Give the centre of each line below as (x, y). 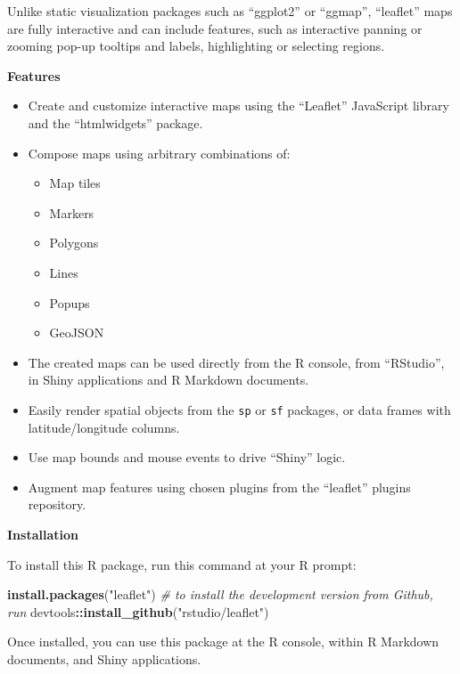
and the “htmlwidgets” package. (115, 122)
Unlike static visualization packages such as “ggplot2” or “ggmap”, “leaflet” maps (230, 11)
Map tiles (75, 183)
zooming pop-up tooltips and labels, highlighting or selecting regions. (196, 46)
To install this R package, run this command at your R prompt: (182, 564)
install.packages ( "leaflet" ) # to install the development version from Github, (220, 594)
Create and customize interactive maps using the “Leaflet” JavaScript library (238, 106)
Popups (70, 302)
